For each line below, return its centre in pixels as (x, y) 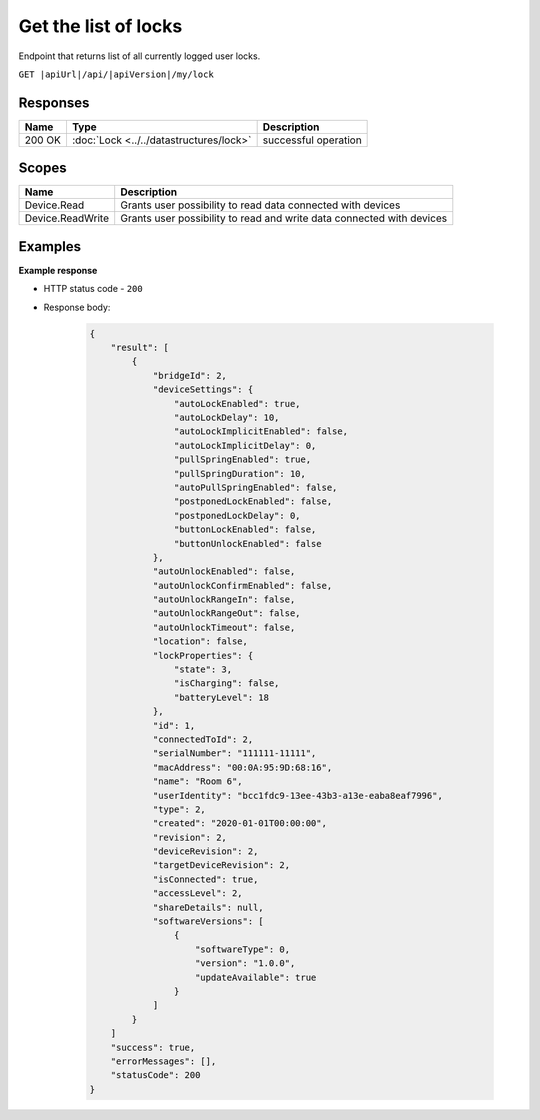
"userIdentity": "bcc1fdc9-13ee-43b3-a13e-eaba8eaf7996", (298, 795)
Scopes (42, 168)
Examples (50, 246)
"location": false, (200, 641)
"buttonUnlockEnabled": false (247, 543)
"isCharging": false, (226, 683)
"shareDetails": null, (208, 907)
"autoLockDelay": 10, (226, 417)
